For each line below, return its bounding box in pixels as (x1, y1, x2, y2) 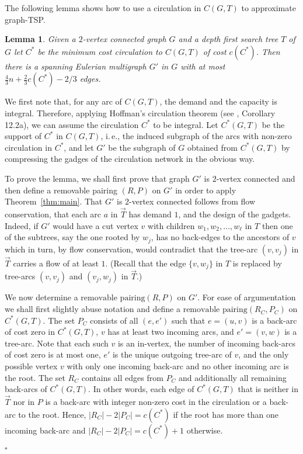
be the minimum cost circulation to (37, 45, 162, 57)
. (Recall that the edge (105, 257, 186, 269)
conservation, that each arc (5, 207, 102, 220)
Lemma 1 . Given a (5, 33, 76, 45)
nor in (13, 396, 35, 408)
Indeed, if (5, 219, 39, 231)
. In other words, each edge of (88, 383, 194, 395)
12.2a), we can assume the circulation (5, 118, 139, 130)
